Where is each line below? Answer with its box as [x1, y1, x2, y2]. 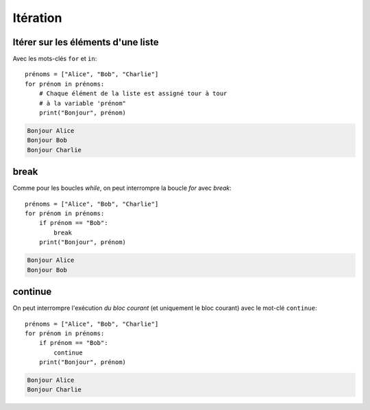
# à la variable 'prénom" [38, 99, 127, 107]
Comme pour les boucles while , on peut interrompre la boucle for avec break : [12, 184, 232, 192]
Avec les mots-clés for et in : [12, 55, 97, 63]
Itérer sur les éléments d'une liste [12, 36, 159, 48]
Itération [12, 10, 62, 25]
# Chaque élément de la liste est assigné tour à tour [38, 90, 227, 97]
